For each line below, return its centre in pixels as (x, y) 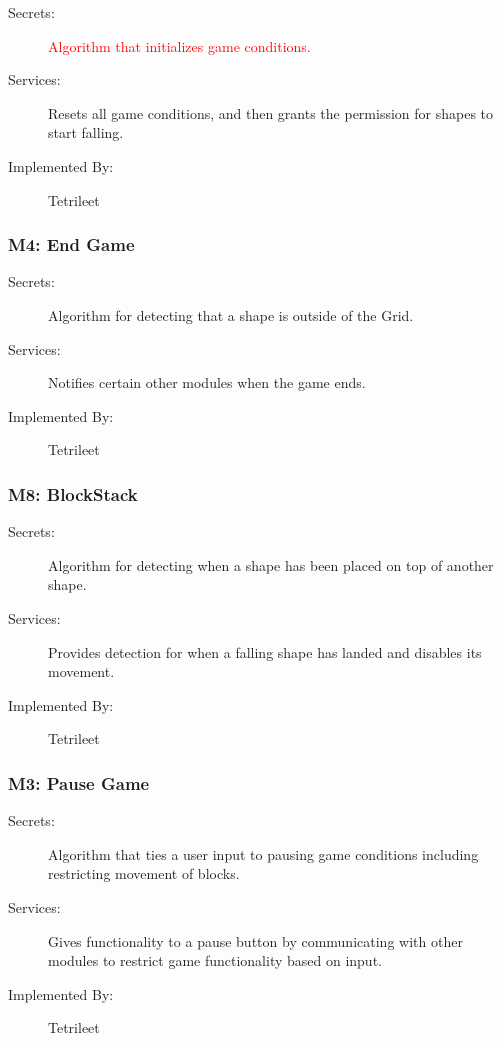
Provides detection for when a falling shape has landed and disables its (265, 651)
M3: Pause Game (79, 782)
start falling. (86, 132)
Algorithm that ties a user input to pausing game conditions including (263, 853)
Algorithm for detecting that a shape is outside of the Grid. (231, 314)
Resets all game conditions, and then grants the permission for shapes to (271, 112)
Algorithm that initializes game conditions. (179, 45)
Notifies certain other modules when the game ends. (207, 382)
